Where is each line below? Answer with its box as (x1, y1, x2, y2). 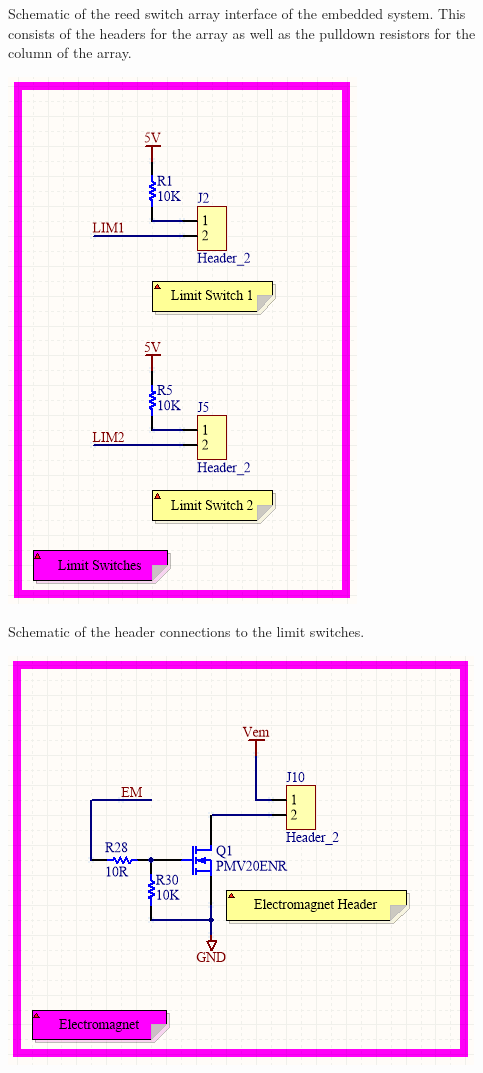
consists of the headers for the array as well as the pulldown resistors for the (8, 22, 476, 43)
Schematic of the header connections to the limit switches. (8, 621, 365, 642)
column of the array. (8, 42, 132, 63)
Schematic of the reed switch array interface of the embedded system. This (8, 3, 466, 23)
